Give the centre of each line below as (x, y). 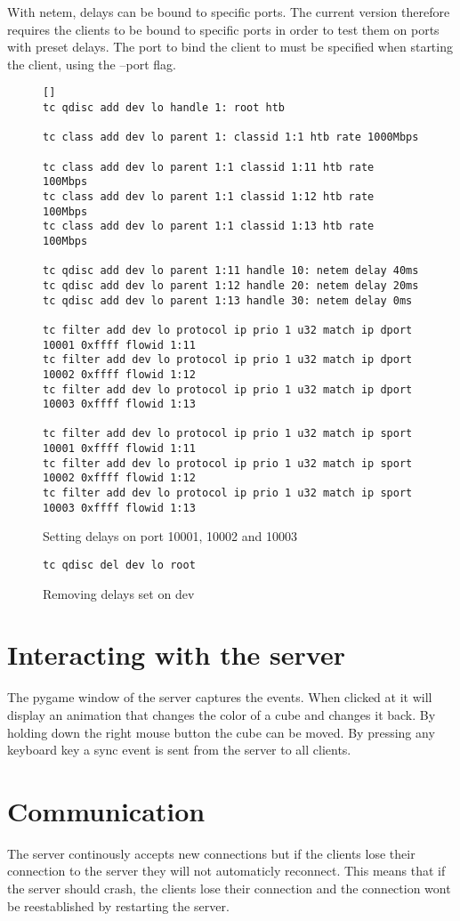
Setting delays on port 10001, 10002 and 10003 (170, 536)
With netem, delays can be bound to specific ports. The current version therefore (229, 12)
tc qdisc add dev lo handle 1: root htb (164, 108)
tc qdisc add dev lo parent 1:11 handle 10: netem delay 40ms (231, 271)
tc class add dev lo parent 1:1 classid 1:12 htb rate (209, 196)
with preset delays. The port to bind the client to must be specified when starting (230, 47)
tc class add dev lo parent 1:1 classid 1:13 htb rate (209, 226)
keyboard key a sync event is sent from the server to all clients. (179, 750)
